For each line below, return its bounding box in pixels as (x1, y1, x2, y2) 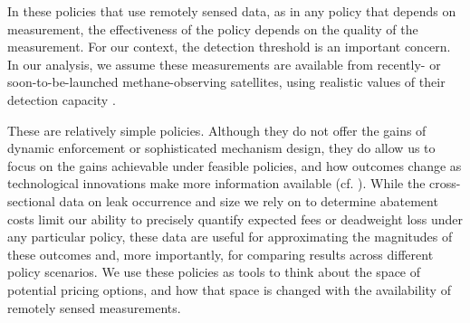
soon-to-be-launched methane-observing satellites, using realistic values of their (7, 72, 446, 91)
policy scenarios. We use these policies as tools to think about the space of (7, 262, 421, 281)
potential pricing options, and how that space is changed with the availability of (7, 280, 451, 299)
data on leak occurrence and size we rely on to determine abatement (59, 191, 438, 210)
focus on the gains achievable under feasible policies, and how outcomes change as (7, 156, 462, 175)
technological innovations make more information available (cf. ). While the (7, 174, 426, 193)
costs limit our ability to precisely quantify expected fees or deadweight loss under (7, 209, 464, 228)
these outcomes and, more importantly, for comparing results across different (7, 244, 434, 263)
